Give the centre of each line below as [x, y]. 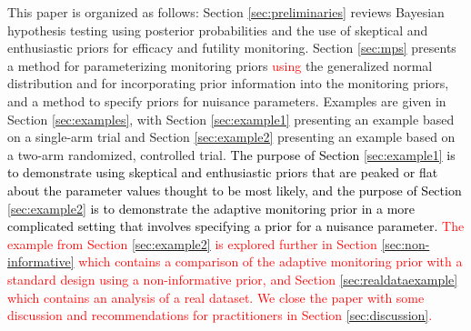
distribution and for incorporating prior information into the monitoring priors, [228, 83]
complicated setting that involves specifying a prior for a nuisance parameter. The [236, 226]
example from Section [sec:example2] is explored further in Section [192, 243]
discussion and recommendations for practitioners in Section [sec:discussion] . [220, 315]
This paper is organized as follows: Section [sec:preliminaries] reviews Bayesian [226, 12]
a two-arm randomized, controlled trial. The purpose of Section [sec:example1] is [231, 154]
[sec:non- [406, 243]
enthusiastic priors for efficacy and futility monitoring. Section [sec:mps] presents [232, 48]
